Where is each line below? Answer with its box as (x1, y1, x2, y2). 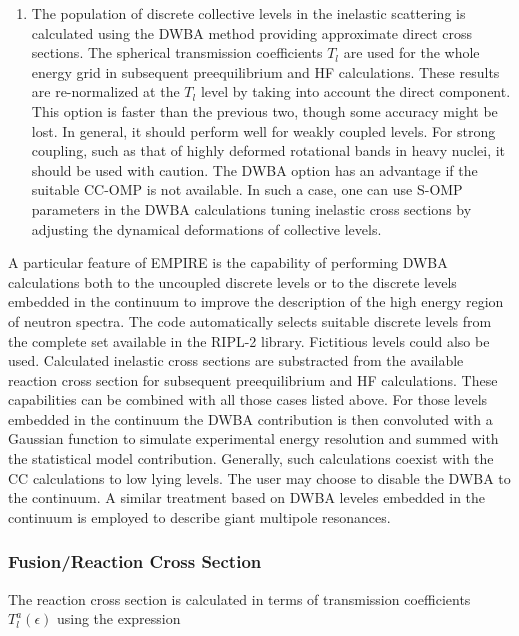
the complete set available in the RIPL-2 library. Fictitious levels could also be (8, 330, 490, 351)
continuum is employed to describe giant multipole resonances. (8, 506, 391, 527)
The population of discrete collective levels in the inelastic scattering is (31, 3, 466, 23)
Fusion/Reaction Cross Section (8, 549, 262, 574)
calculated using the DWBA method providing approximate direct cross (31, 22, 473, 43)
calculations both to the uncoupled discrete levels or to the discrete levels (8, 271, 457, 292)
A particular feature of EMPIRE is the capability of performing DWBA (8, 252, 448, 273)
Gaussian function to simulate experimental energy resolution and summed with (8, 428, 499, 449)
